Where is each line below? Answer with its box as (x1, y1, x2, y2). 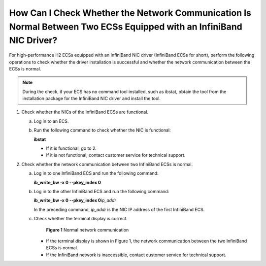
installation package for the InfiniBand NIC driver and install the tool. (22, 96, 161, 101)
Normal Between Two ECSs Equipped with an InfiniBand (9, 21, 242, 32)
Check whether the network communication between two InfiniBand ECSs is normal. (21, 161, 193, 167)
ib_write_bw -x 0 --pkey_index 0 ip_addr (33, 198, 117, 203)
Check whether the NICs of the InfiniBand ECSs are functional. (21, 109, 149, 115)
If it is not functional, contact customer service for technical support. (46, 152, 186, 158)
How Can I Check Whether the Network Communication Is (9, 7, 251, 18)
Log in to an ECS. (33, 118, 69, 124)
